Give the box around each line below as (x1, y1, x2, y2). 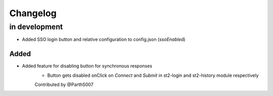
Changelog (9, 8, 57, 19)
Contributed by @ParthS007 (34, 81, 94, 88)
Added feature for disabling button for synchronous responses (22, 63, 153, 69)
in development (9, 22, 63, 31)
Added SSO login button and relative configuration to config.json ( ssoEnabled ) (22, 36, 186, 42)
